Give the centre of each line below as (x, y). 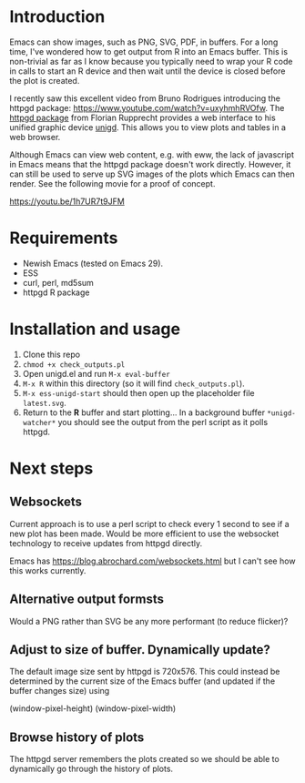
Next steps (51, 468)
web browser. (35, 137)
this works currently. (48, 570)
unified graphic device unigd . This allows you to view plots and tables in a (148, 127)
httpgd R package (56, 292)
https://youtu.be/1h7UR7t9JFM (67, 201)
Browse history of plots (77, 737)
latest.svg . (44, 402)
